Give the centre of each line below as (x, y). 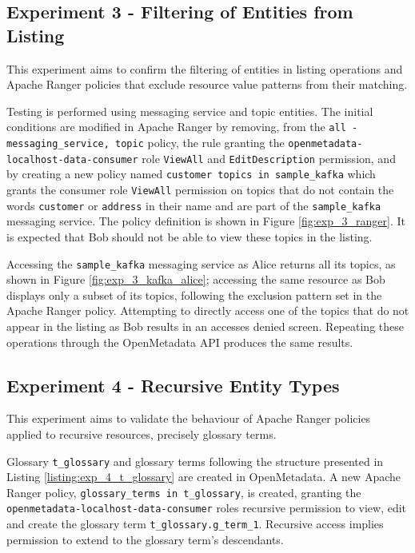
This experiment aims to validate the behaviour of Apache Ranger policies (189, 418)
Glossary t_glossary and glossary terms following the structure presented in (195, 461)
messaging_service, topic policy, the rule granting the (146, 143)
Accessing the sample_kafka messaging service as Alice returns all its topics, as (201, 263)
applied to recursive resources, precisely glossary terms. (142, 434)
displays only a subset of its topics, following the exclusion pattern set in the (194, 294)
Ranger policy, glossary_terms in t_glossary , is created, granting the (184, 492)
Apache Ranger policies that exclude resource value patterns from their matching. (207, 84)
